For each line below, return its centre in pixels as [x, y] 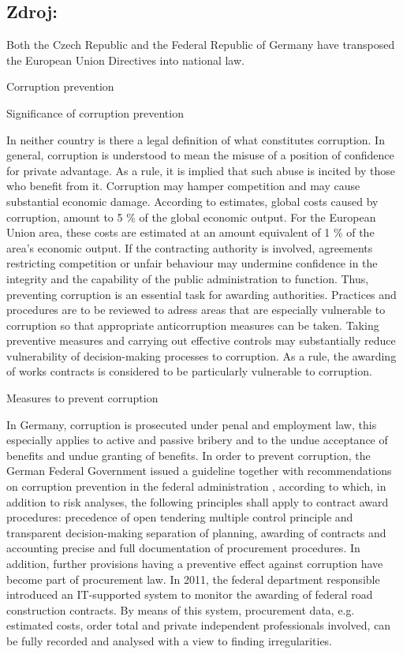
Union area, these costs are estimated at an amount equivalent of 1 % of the [190, 232]
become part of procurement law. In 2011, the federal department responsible [193, 579]
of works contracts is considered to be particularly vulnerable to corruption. [189, 371]
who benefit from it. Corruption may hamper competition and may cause [183, 186]
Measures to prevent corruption [82, 398]
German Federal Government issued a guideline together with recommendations [199, 471]
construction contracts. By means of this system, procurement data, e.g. [181, 609]
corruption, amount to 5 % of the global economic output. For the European [191, 217]
